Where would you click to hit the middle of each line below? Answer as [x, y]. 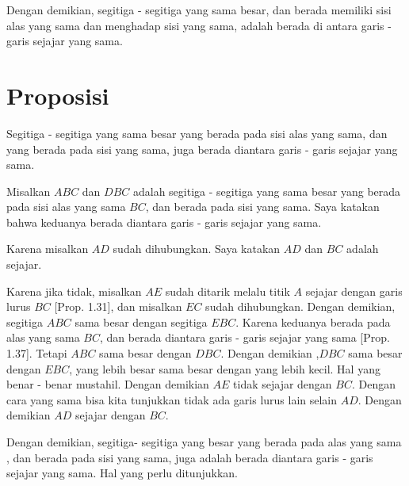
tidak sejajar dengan [283, 384]
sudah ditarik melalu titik [227, 291]
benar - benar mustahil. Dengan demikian [108, 384]
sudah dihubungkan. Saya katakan [197, 249]
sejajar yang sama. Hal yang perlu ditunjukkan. [122, 473]
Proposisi [58, 95]
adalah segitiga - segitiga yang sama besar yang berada [267, 191]
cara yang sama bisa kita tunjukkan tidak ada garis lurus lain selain [172, 399]
